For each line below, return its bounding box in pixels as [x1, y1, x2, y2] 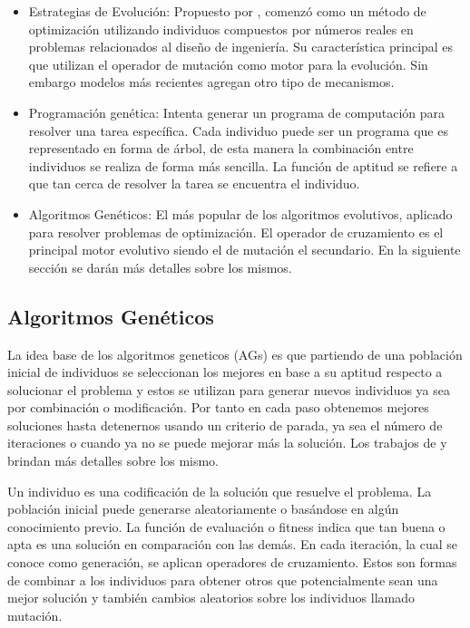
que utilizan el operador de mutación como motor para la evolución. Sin [28, 54, 428, 73]
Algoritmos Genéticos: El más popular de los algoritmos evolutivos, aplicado [28, 204, 453, 223]
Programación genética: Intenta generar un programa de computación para [28, 102, 446, 121]
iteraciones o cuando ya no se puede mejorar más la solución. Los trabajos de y [7, 433, 447, 452]
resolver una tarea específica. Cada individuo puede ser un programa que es [28, 121, 448, 140]
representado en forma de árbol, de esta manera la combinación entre [28, 139, 414, 158]
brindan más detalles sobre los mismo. [7, 451, 220, 470]
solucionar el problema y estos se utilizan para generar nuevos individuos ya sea [7, 380, 450, 399]
